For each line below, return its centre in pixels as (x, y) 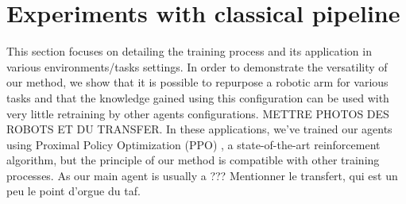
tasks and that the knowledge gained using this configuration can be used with (198, 97)
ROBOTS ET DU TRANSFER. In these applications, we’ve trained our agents (199, 129)
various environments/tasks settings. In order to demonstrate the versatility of (197, 66)
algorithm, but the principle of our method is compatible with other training (193, 160)
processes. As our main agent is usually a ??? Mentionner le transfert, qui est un (202, 175)
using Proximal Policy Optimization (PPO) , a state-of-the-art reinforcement (193, 144)
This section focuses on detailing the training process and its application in (189, 51)
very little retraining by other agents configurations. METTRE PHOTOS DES (198, 113)
